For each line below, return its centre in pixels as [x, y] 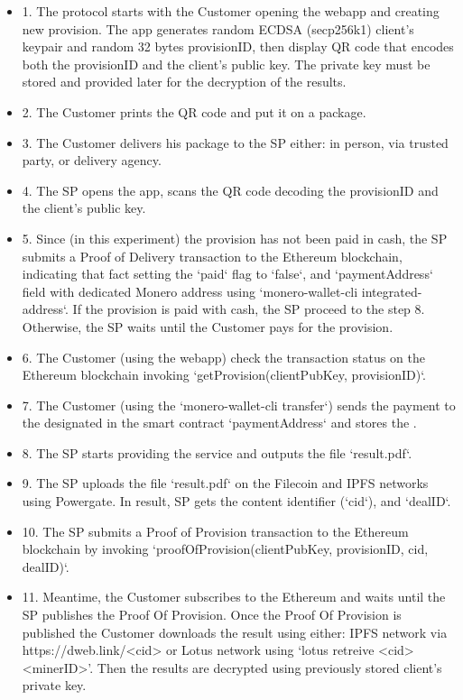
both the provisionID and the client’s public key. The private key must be [226, 64]
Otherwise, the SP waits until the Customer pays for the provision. [208, 326]
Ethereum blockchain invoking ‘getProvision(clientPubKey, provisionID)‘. [224, 375]
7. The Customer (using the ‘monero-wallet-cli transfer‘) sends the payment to [239, 405]
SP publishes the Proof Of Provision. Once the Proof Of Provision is [212, 615]
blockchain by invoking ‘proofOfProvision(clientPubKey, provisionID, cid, [225, 549]
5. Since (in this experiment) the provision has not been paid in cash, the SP [235, 238]
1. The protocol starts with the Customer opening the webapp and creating [231, 11]
